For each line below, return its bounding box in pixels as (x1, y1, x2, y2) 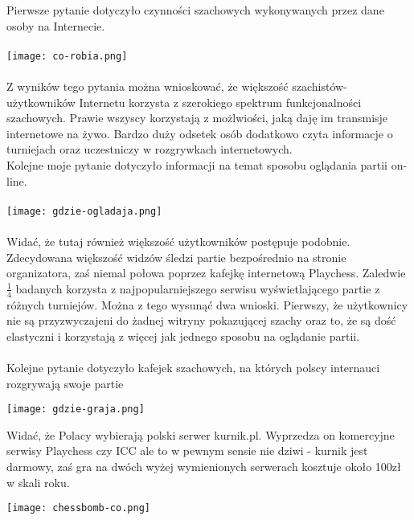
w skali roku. (6, 473, 70, 490)
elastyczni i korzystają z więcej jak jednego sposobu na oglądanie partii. (6, 327, 360, 344)
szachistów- (292, 78, 347, 95)
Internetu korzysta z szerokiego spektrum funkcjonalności (79, 93, 362, 110)
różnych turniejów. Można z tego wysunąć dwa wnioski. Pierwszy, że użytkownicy (6, 296, 408, 313)
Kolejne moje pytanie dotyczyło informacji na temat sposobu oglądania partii (6, 157, 387, 173)
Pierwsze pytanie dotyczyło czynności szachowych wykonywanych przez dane (6, 2, 384, 18)
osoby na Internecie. (6, 17, 105, 34)
